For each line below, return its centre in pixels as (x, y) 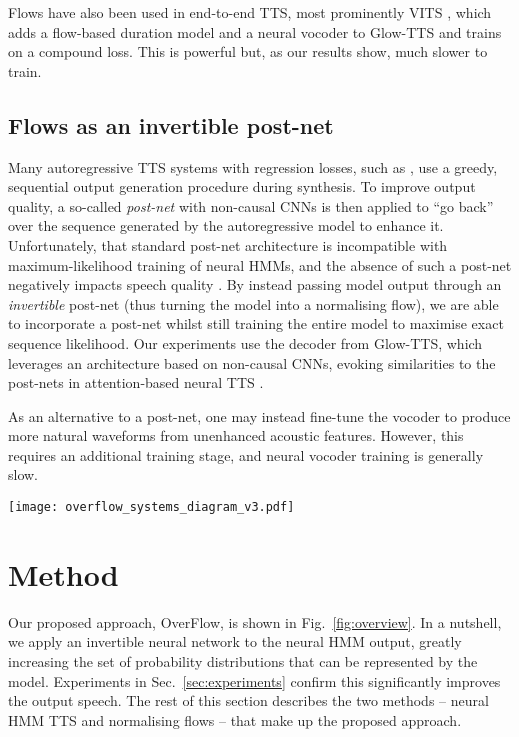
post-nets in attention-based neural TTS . (136, 382)
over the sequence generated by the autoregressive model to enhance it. (226, 225)
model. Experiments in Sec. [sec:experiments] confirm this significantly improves (254, 680)
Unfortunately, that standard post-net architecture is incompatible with (228, 244)
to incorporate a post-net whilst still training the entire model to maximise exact (256, 323)
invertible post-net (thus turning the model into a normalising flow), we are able (253, 303)
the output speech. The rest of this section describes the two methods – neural (248, 700)
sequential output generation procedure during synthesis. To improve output (242, 186)
